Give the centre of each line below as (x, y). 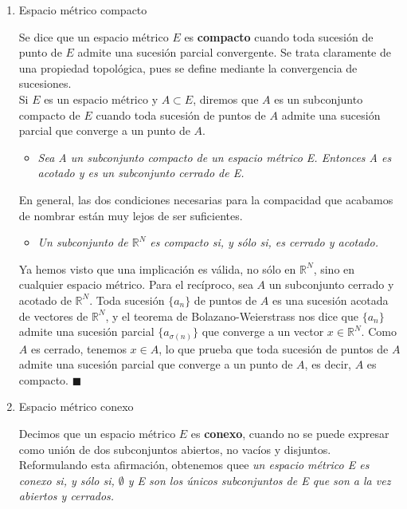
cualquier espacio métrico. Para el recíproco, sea (136, 284)
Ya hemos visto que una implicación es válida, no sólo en (157, 268)
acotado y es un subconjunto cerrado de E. (141, 173)
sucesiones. (45, 83)
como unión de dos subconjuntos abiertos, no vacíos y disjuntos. (175, 449)
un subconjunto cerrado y (331, 284)
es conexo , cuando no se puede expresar (290, 433)
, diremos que (226, 99)
